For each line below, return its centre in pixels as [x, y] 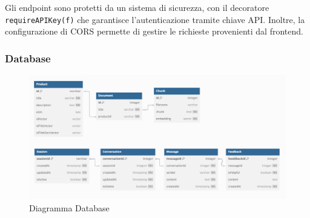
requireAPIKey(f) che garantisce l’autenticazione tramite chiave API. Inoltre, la [155, 19]
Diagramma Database [69, 207]
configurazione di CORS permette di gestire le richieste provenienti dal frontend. [154, 31]
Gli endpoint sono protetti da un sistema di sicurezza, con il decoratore [137, 7]
